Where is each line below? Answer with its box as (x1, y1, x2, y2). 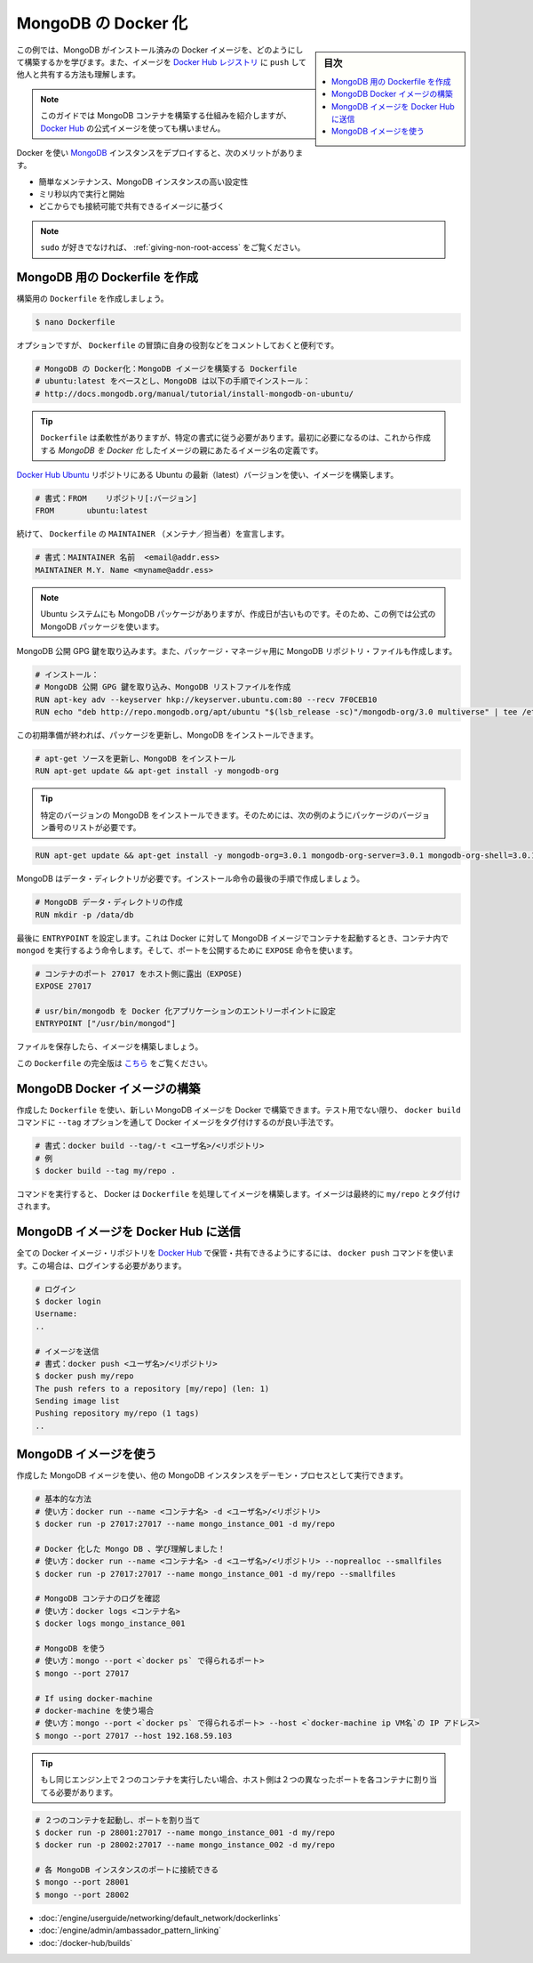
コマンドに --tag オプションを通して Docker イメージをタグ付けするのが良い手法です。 (16, 1117, 339, 1127)
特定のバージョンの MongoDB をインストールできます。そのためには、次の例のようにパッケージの (40, 810, 400, 820)
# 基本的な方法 (35, 1494, 92, 1504)
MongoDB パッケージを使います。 (40, 621, 164, 632)
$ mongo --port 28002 (35, 1889, 130, 1900)
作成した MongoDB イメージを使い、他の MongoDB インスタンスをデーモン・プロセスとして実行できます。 (16, 1470, 409, 1481)
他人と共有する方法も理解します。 (16, 69, 141, 80)
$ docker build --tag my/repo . (35, 1166, 177, 1175)
